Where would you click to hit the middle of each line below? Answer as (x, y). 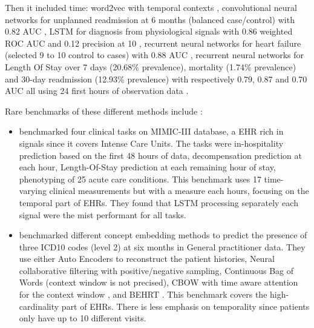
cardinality (39, 306)
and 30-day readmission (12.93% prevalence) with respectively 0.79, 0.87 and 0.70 (156, 79)
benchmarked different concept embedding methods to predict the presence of (163, 235)
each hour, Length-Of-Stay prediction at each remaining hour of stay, (147, 167)
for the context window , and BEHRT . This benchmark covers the (143, 294)
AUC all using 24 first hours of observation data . (97, 91)
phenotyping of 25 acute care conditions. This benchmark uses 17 (140, 179)
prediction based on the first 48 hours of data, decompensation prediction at (160, 155)
